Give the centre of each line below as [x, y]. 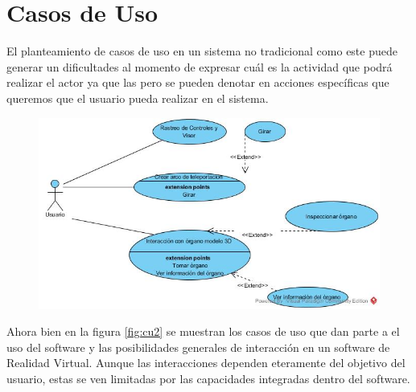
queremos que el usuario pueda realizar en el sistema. [138, 98]
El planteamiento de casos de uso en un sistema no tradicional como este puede [202, 51]
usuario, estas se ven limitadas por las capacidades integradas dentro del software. [208, 378]
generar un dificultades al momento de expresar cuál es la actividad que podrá [200, 66]
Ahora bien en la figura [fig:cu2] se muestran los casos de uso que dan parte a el [203, 331]
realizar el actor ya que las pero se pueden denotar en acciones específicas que [198, 82]
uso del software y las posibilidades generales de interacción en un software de [198, 347]
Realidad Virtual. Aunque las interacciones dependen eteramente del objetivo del [206, 363]
